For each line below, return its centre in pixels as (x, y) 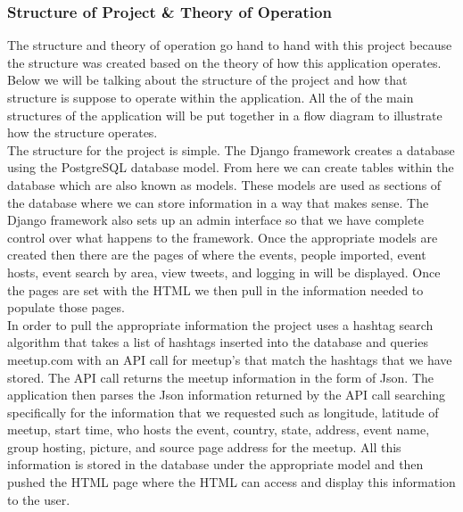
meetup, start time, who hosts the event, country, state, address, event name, (219, 429)
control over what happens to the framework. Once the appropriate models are (223, 237)
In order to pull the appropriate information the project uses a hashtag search (220, 324)
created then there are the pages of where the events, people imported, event (217, 255)
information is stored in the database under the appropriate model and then (215, 464)
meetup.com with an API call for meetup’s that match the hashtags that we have (230, 359)
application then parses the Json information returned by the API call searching (226, 395)
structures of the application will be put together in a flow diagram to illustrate (225, 115)
